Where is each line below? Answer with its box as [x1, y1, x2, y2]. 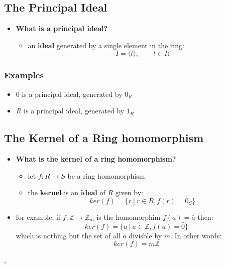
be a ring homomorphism [67, 170, 145, 181]
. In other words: [170, 230, 222, 240]
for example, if [16, 211, 61, 222]
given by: [115, 187, 143, 198]
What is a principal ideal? [16, 23, 108, 34]
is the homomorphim [96, 211, 161, 222]
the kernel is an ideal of [28, 187, 105, 198]
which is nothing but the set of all [16, 230, 121, 240]
